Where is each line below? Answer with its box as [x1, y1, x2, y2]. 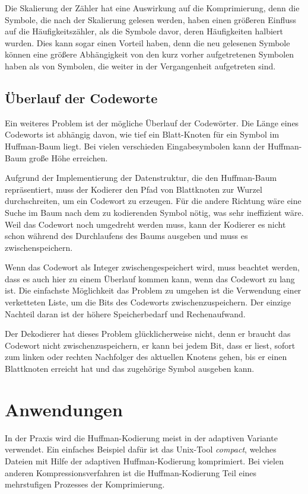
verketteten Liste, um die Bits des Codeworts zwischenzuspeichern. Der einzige [5, 296, 291, 308]
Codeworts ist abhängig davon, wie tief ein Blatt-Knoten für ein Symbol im [5, 128, 280, 141]
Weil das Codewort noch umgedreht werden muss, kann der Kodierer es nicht [5, 218, 286, 230]
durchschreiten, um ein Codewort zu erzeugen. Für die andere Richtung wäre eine [5, 195, 301, 207]
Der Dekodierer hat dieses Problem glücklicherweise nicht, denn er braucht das [5, 327, 291, 340]
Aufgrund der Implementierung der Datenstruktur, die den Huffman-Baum [5, 171, 277, 184]
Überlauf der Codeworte [5, 88, 158, 107]
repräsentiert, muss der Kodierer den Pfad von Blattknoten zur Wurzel [5, 183, 262, 195]
